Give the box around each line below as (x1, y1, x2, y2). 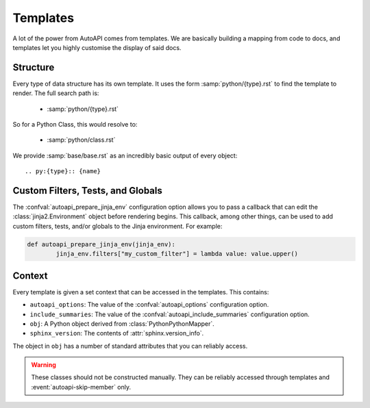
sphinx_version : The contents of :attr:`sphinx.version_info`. (29, 329, 204, 337)
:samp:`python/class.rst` (47, 136, 116, 144)
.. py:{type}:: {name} (25, 168, 101, 175)
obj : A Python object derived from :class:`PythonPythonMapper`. (29, 319, 215, 328)
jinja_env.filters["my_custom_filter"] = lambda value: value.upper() (56, 250, 298, 258)
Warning (31, 361, 56, 369)
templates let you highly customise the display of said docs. (12, 43, 182, 51)
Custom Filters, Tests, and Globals (12, 185, 162, 196)
